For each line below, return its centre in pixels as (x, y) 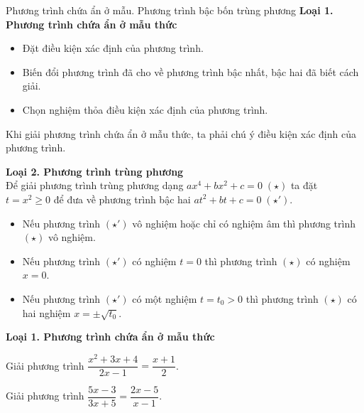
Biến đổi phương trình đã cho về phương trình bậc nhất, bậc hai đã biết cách (191, 71)
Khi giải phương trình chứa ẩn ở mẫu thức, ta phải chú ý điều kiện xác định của (181, 133)
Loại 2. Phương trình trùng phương (95, 171)
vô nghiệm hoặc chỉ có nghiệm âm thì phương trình (244, 223)
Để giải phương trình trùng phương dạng (95, 185)
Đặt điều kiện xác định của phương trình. (113, 48)
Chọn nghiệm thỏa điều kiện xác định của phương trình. (145, 109)
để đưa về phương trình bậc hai (122, 199)
